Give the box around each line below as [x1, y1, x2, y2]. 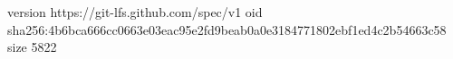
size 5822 [7, 38, 57, 56]
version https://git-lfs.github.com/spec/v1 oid [7, 3, 263, 21]
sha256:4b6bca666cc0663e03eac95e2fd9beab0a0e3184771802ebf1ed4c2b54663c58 [7, 20, 447, 38]
